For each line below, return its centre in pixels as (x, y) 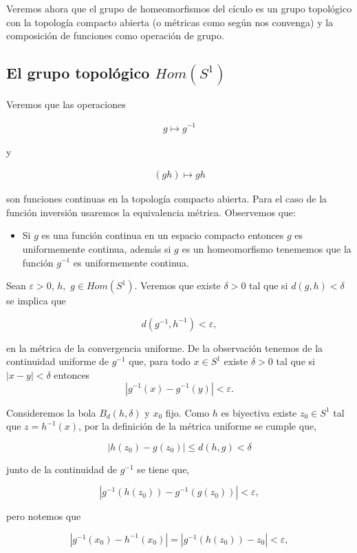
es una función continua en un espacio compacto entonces (163, 235)
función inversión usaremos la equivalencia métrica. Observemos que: (151, 212)
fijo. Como (187, 412)
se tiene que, (163, 469)
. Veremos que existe (177, 285)
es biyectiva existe (259, 412)
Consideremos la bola (51, 412)
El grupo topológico (78, 73)
